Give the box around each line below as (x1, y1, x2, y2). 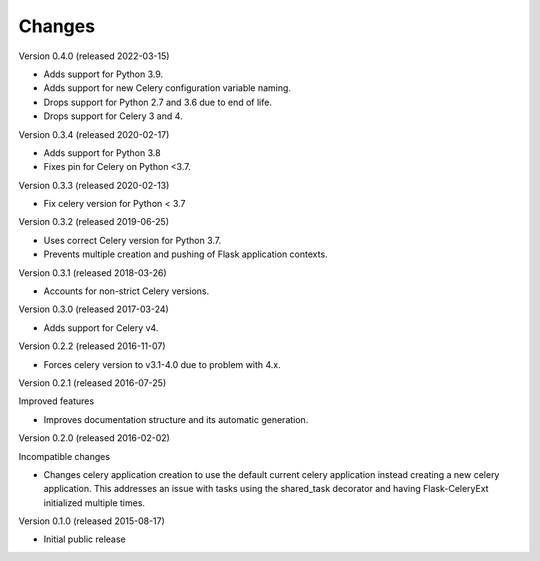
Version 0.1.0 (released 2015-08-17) (18, 515, 165, 527)
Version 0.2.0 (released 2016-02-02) (18, 432, 170, 444)
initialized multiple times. (43, 496, 145, 509)
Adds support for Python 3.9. (43, 68, 164, 80)
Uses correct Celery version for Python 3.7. (43, 234, 222, 246)
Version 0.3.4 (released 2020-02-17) (18, 128, 170, 140)
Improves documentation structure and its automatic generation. (43, 413, 309, 425)
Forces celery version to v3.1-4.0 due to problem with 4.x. (43, 358, 281, 370)
